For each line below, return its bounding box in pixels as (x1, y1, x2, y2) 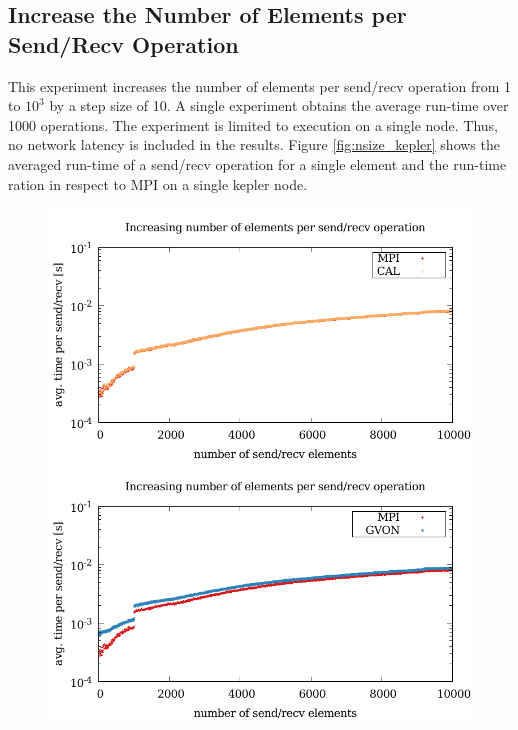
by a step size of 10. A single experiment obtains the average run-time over (49, 95, 509, 116)
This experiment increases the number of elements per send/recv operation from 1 (8, 75, 512, 96)
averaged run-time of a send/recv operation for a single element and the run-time (8, 153, 507, 174)
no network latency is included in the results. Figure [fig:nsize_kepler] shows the (8, 134, 500, 155)
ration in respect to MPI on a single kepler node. (8, 173, 308, 194)
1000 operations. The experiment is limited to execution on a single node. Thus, (8, 114, 498, 135)
